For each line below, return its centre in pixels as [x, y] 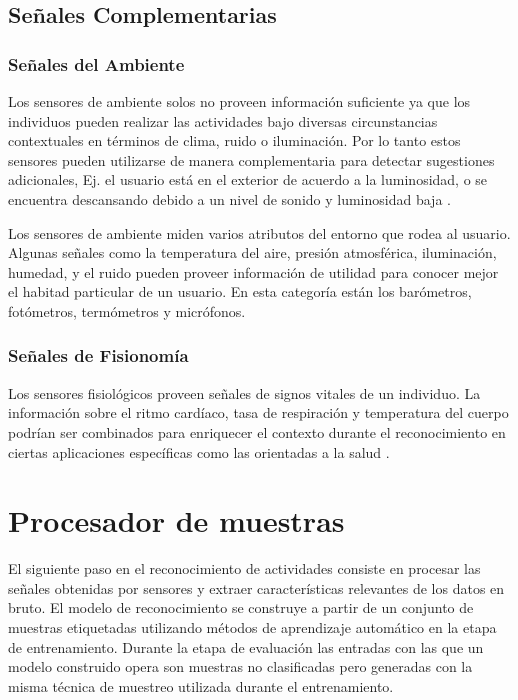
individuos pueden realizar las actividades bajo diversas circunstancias [223, 120]
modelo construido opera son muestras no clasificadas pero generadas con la [240, 666]
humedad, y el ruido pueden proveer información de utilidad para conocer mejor [253, 271]
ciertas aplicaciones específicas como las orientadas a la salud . [199, 451]
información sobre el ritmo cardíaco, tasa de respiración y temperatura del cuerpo [258, 412]
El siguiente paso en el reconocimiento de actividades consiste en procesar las [244, 568]
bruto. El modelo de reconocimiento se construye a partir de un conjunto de [241, 607]
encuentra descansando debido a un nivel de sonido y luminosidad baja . [229, 198]
